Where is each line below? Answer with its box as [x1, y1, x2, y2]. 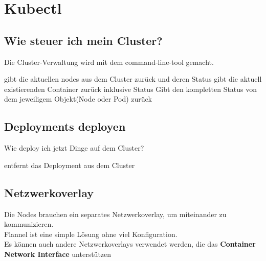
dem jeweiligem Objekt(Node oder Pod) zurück [4, 93, 152, 104]
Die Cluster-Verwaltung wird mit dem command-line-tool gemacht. [4, 56, 214, 67]
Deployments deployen [4, 118, 126, 134]
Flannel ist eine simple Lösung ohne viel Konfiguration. [4, 228, 178, 239]
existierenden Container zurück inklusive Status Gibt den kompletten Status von [4, 83, 257, 94]
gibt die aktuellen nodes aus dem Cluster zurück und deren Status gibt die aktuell [4, 74, 262, 84]
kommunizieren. [4, 219, 54, 229]
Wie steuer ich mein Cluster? [4, 32, 163, 48]
